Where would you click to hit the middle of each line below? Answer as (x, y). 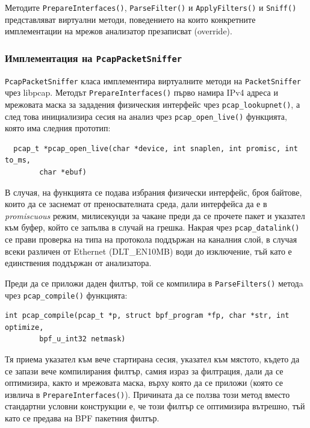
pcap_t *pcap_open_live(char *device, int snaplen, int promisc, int (156, 148)
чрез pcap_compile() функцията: (66, 295)
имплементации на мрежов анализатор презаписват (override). (119, 31)
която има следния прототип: (58, 128)
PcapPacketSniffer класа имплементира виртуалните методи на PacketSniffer (153, 80)
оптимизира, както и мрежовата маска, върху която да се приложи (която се (144, 383)
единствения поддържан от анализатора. (78, 263)
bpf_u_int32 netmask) (82, 339)
